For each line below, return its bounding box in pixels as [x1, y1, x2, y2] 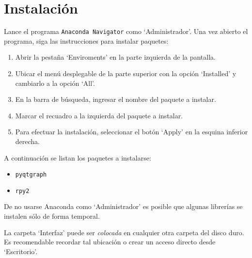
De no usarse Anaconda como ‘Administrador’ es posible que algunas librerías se [4, 201, 243, 211]
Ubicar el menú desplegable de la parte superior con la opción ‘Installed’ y [15, 68, 236, 78]
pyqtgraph [15, 171, 47, 178]
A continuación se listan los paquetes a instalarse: [4, 152, 151, 162]
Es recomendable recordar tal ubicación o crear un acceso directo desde [4, 237, 216, 247]
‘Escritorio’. [4, 246, 38, 256]
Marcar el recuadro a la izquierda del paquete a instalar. [15, 110, 183, 120]
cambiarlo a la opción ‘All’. [15, 78, 95, 88]
